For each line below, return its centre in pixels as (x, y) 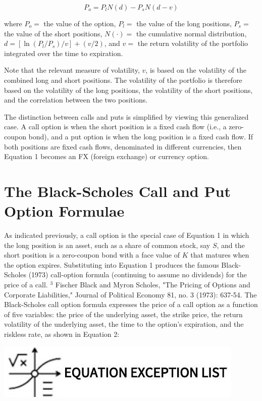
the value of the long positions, (184, 23)
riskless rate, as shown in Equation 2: (62, 334)
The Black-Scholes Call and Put (117, 191)
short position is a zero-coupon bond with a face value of (92, 255)
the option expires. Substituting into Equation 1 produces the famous (112, 264)
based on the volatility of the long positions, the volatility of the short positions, (128, 90)
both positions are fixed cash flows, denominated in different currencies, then (123, 146)
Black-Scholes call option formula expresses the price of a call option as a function (131, 304)
